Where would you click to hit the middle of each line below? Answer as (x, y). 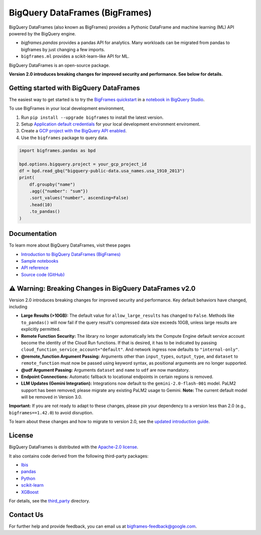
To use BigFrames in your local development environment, (67, 109)
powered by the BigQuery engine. (43, 33)
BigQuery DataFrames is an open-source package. (59, 65)
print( (27, 178)
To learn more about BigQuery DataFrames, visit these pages (70, 245)
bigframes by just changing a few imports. (63, 49)
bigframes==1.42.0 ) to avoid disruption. (51, 412)
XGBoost (30, 492)
